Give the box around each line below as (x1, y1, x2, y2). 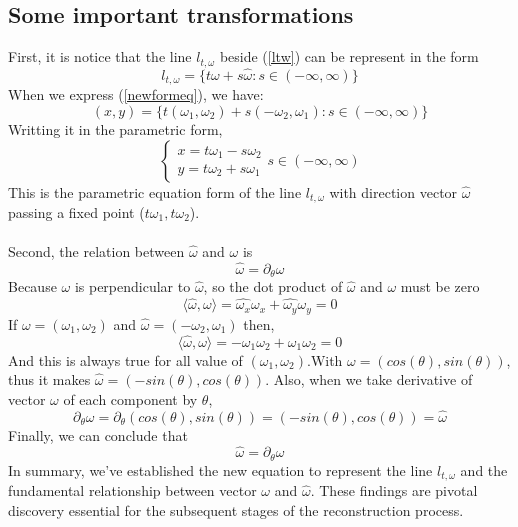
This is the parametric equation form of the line (8, 181, 302, 202)
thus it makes (8, 369, 91, 390)
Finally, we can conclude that (8, 424, 188, 445)
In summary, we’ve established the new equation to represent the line (8, 459, 433, 480)
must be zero (400, 276, 480, 297)
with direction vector (329, 181, 458, 202)
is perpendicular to (74, 276, 191, 297)
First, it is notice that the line (8, 46, 192, 67)
